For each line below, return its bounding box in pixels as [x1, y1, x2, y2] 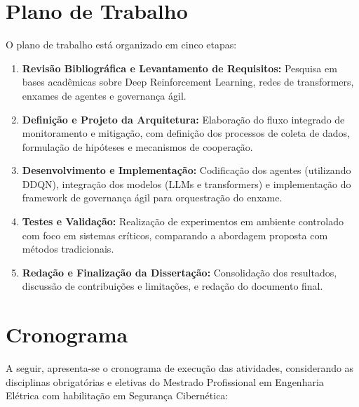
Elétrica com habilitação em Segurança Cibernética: [6, 388, 229, 403]
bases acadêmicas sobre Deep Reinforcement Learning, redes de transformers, [22, 74, 354, 89]
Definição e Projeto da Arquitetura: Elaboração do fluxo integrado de [22, 112, 345, 126]
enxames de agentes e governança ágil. [22, 88, 187, 102]
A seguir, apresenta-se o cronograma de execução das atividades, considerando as [6, 361, 354, 375]
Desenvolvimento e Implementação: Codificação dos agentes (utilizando [22, 163, 351, 178]
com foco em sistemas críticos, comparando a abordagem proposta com [22, 227, 328, 242]
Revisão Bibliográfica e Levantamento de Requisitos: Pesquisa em [22, 60, 337, 75]
